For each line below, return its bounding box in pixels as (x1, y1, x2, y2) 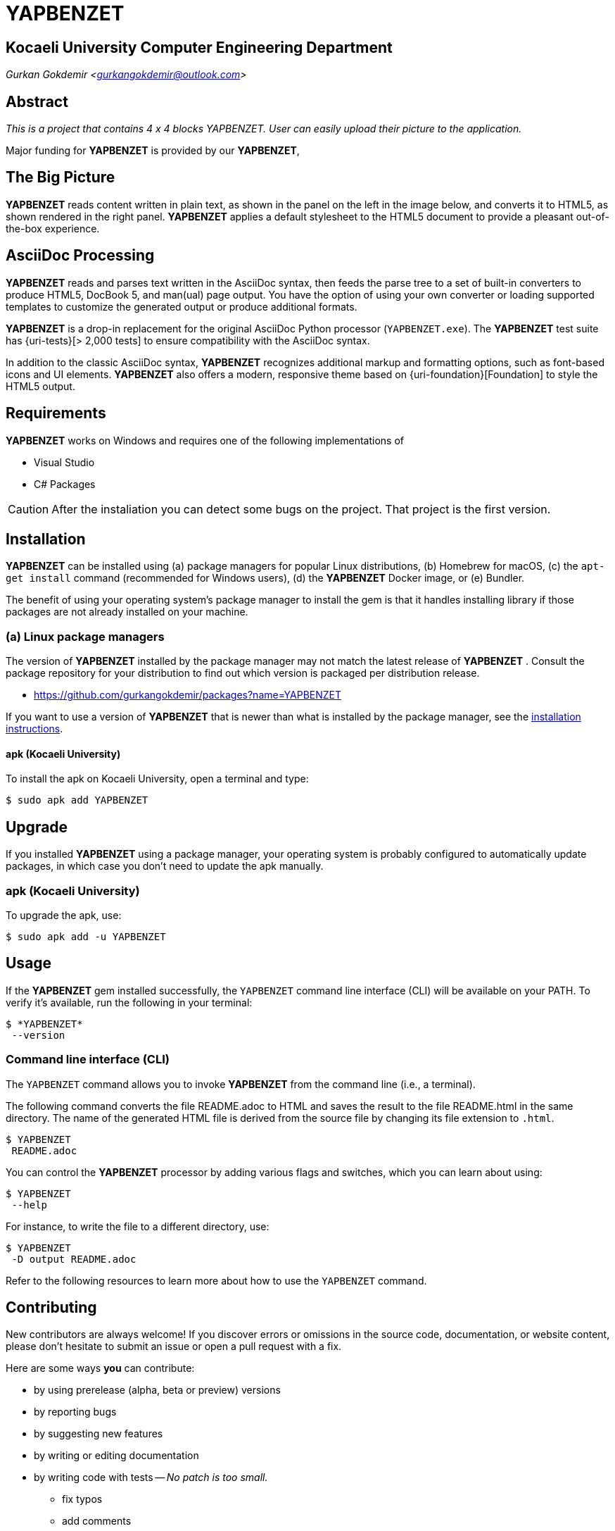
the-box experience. (6, 222, 100, 235)
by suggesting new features (34, 1427, 163, 1440)
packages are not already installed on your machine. (6, 606, 248, 618)
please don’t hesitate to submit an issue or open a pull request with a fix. (6, 1340, 342, 1353)
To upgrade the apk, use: (6, 908, 122, 921)
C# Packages (34, 477, 96, 490)
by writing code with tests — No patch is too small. (34, 1471, 268, 1484)
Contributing (6, 1298, 97, 1316)
